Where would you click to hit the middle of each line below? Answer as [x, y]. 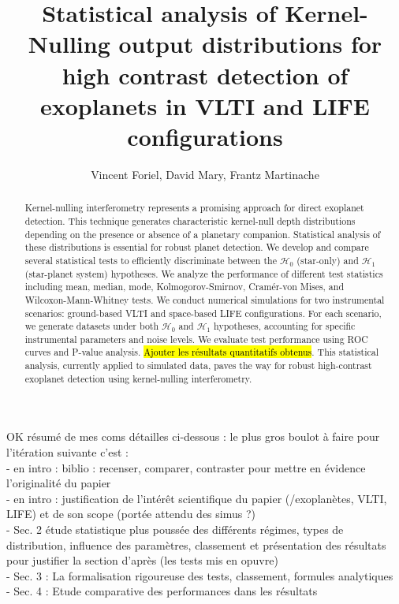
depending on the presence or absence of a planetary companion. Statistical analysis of [203, 234]
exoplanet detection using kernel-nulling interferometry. [138, 378]
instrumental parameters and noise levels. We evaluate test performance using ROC [196, 339]
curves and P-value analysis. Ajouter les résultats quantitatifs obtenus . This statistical [202, 352]
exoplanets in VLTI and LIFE [205, 105]
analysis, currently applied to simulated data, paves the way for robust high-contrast [198, 365]
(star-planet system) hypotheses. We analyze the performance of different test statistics [204, 273]
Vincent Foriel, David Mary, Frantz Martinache [205, 174]
